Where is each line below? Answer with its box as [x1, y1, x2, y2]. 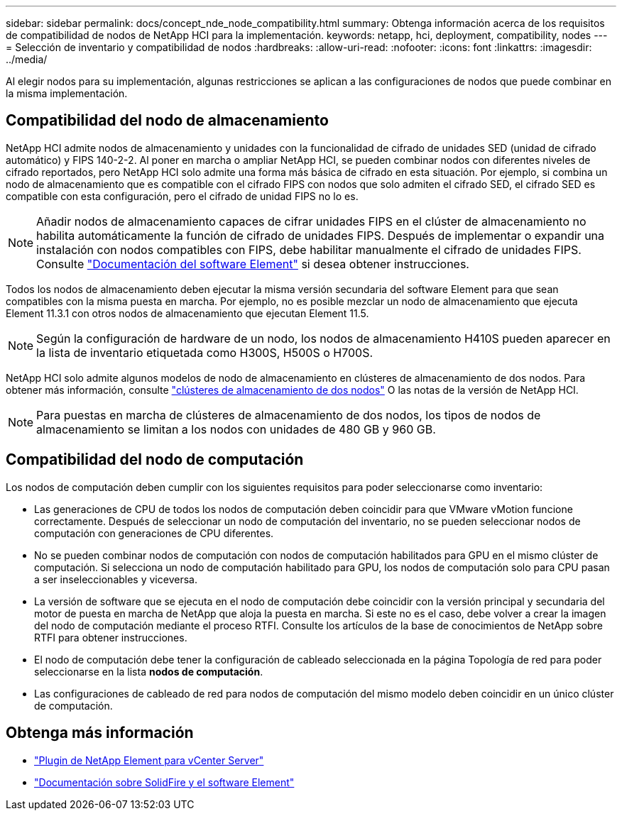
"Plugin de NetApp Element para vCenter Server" [34, 754, 264, 766]
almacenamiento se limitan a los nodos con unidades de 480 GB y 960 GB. [36, 421, 436, 436]
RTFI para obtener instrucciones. [34, 631, 187, 644]
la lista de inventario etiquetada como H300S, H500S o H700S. [36, 345, 373, 360]
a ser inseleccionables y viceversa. [34, 573, 197, 585]
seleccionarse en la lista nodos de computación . [34, 665, 263, 678]
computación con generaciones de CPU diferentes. [34, 526, 274, 539]
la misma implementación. [6, 87, 128, 99]
